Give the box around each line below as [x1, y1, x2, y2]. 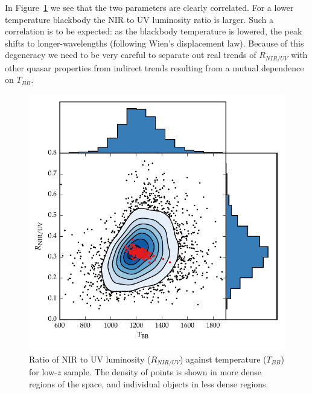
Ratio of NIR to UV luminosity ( [29, 352, 151, 365]
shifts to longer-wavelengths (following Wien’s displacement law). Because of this [5, 36, 304, 49]
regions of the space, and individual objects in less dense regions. [29, 377, 269, 390]
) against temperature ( [179, 352, 267, 365]
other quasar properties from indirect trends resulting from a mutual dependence [5, 61, 304, 74]
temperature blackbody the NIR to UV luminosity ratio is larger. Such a [5, 13, 274, 25]
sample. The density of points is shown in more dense [63, 366, 262, 378]
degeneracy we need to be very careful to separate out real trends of [5, 48, 256, 61]
